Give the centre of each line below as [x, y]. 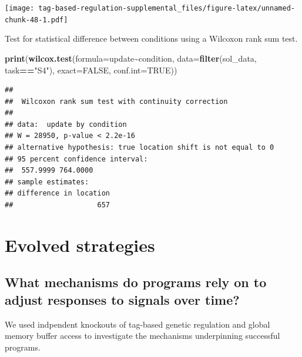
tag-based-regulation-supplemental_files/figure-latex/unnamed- [167, 8]
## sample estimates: [47, 182]
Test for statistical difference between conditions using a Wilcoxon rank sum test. [151, 38]
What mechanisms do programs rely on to [136, 282]
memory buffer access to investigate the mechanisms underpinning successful [142, 336]
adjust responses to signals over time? [122, 299]
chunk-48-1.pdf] [36, 20]
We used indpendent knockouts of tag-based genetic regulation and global [137, 324]
